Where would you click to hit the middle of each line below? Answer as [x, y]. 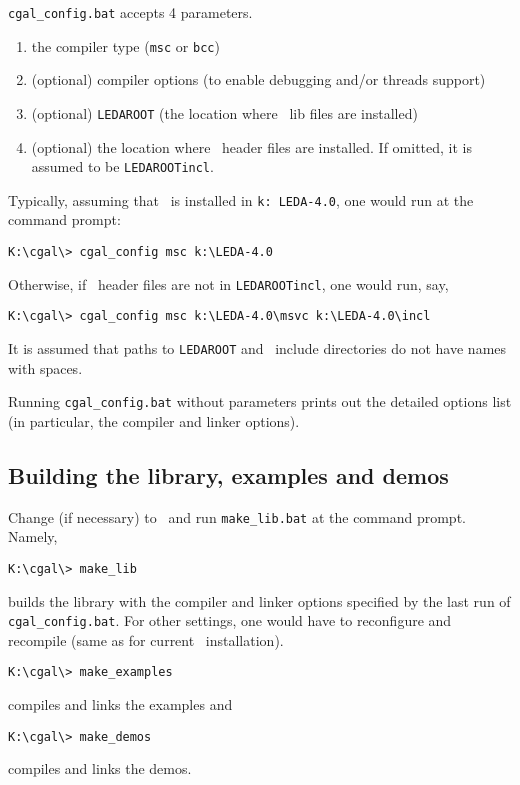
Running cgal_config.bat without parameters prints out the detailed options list [260, 401]
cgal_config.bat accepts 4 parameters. [130, 12]
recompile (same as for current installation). [146, 639]
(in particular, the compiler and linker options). [154, 420]
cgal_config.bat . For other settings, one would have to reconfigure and [230, 620]
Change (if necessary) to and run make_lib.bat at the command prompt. [237, 516]
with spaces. [45, 367]
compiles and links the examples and [120, 704]
